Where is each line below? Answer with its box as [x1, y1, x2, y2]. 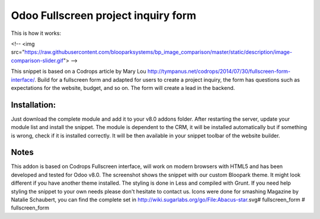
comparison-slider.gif [11, 57, 64, 64]
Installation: [11, 99, 56, 109]
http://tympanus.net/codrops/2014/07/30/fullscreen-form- [147, 68, 290, 75]
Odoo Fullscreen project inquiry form [11, 9, 197, 22]
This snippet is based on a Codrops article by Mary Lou [11, 68, 146, 75]
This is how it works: [11, 30, 62, 37]
